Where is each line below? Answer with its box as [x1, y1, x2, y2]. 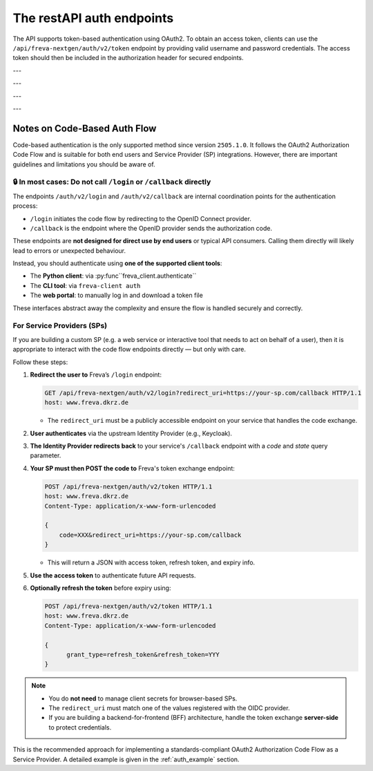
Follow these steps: [12, 358, 68, 366]
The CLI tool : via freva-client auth [30, 281, 141, 289]
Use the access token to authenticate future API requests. [30, 571, 196, 580]
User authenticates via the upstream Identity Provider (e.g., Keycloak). [30, 429, 233, 437]
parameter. [30, 451, 61, 459]
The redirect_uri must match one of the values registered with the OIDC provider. [48, 704, 290, 712]
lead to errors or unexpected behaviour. [12, 246, 126, 255]
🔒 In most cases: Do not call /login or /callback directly [12, 177, 211, 187]
